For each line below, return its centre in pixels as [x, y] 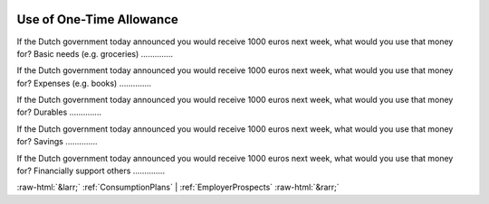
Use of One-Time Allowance [97, 19]
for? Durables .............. [59, 112]
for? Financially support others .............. [91, 171]
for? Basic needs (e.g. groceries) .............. [95, 53]
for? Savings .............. [58, 142]
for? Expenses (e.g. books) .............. [84, 83]
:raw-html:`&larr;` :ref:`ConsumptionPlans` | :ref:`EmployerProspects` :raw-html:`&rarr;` [178, 187]
